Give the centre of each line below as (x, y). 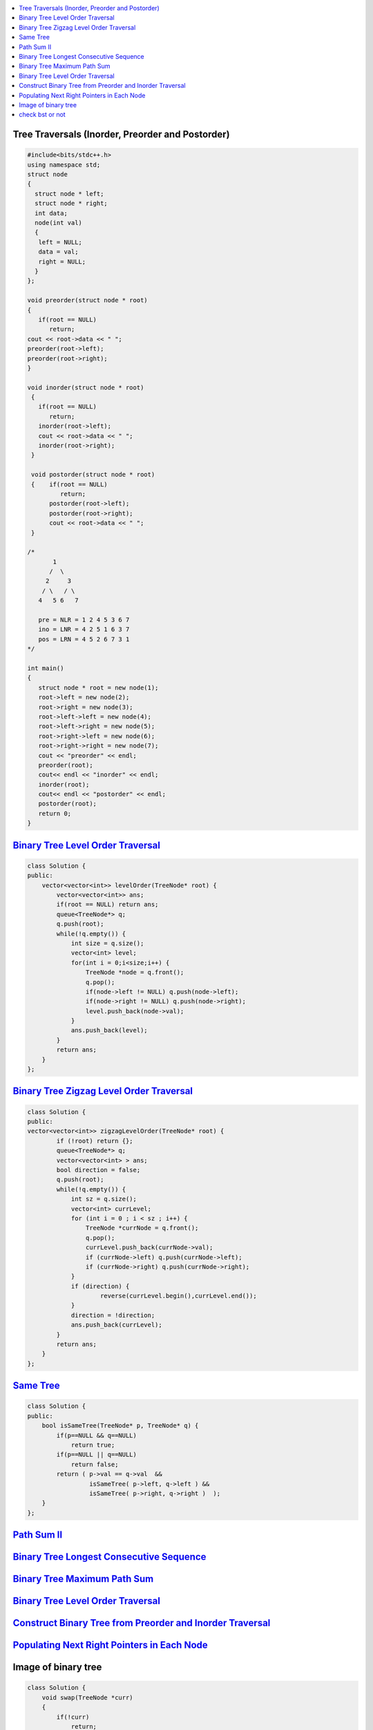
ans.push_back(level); (109, 1030)
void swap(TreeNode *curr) (88, 1697)
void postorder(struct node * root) (93, 475)
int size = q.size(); (107, 943)
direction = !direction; (113, 1315)
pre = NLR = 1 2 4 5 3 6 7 (84, 620)
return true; (93, 1445)
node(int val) (59, 223)
